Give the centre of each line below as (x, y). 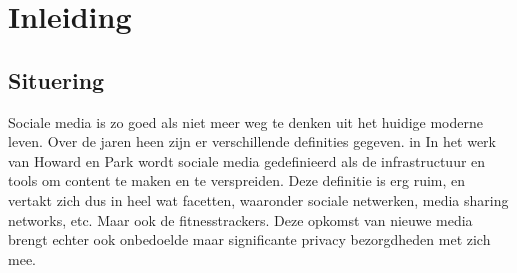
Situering (56, 79)
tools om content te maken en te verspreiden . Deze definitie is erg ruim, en (237, 180)
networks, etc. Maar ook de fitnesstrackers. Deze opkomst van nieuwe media (240, 219)
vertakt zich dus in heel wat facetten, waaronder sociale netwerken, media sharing (258, 199)
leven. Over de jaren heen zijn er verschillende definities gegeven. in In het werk (252, 141)
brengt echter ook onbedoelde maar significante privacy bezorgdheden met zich (249, 239)
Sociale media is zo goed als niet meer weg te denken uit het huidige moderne (246, 121)
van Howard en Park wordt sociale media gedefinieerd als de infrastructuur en (247, 160)
